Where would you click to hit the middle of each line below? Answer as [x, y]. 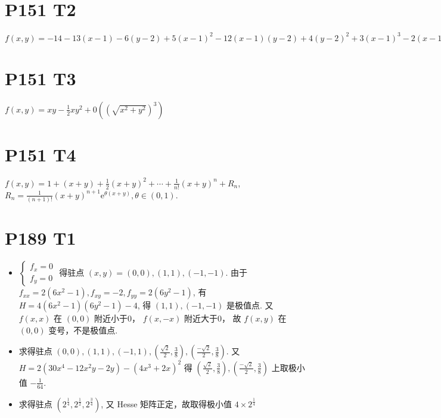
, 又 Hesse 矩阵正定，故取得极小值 [167, 403]
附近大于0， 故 [212, 318]
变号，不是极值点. [83, 330]
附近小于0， [117, 318]
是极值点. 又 [250, 305]
